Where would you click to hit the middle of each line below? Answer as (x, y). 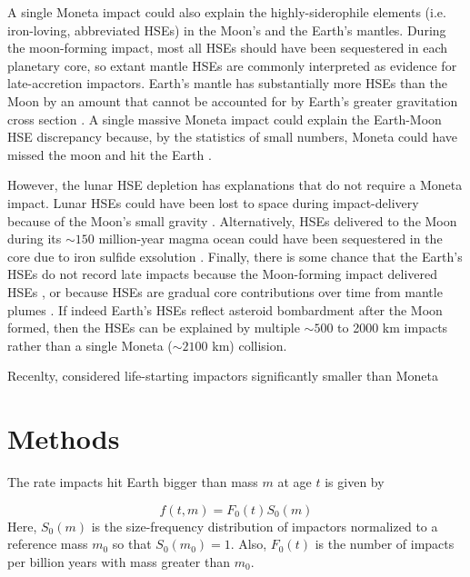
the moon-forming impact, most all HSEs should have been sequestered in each (228, 48)
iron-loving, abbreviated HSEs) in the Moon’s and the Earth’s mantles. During (227, 30)
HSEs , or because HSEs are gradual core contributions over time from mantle (225, 291)
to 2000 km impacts (393, 328)
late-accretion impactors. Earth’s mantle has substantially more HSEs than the (228, 83)
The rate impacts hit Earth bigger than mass (133, 482)
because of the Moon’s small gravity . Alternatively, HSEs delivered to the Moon (232, 220)
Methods (64, 438)
